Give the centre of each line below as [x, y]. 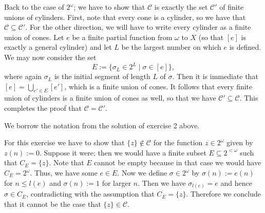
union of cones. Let [34, 37]
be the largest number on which [171, 47]
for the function [178, 142]
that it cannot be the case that [53, 204]
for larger [117, 182]
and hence [236, 182]
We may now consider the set [50, 57]
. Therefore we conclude [223, 194]
